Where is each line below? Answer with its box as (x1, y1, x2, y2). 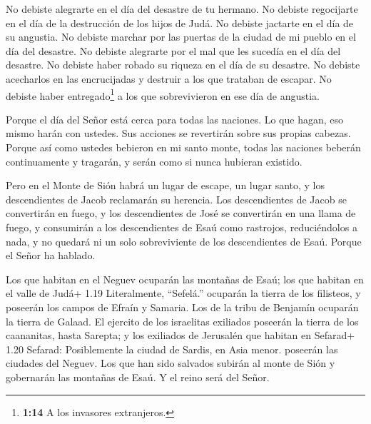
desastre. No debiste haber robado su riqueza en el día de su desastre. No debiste (6, 57, 360, 72)
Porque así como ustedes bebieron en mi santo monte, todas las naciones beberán (6, 140, 361, 154)
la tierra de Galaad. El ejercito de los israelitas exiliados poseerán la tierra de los (6, 313, 359, 328)
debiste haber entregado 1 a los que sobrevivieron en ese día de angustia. (6, 86, 320, 103)
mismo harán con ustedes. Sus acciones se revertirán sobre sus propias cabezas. (6, 126, 351, 141)
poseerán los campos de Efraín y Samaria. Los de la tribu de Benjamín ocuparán (6, 299, 359, 314)
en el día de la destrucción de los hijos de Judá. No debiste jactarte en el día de (6, 15, 354, 30)
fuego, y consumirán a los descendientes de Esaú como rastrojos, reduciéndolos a (6, 219, 357, 234)
